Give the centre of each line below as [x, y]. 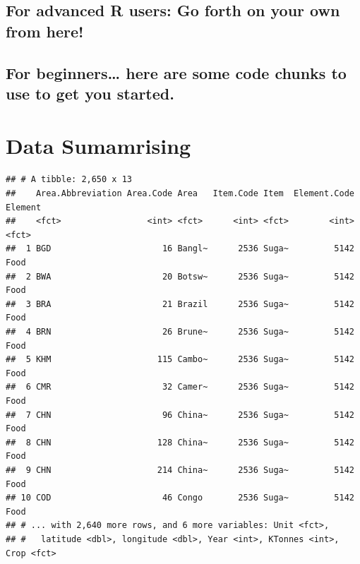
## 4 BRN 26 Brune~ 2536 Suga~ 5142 [180, 332]
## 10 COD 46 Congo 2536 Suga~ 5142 [180, 498]
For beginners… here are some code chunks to [176, 72]
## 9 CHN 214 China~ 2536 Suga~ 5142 [180, 470]
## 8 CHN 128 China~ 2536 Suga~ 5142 [180, 442]
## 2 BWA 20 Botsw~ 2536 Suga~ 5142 [180, 276]
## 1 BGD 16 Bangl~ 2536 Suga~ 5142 [180, 249]
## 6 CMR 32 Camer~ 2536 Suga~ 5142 [180, 387]
